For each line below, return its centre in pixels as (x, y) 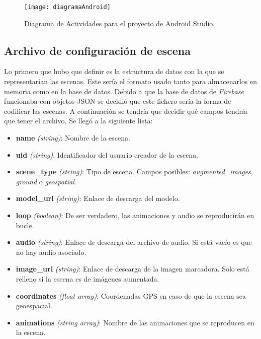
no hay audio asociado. (51, 252)
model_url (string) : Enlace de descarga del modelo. (98, 198)
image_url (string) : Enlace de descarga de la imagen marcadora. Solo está (133, 269)
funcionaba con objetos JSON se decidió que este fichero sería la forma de (118, 101)
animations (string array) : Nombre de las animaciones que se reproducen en (135, 322)
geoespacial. (34, 306)
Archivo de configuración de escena (97, 50)
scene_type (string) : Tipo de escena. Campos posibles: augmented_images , (134, 172)
